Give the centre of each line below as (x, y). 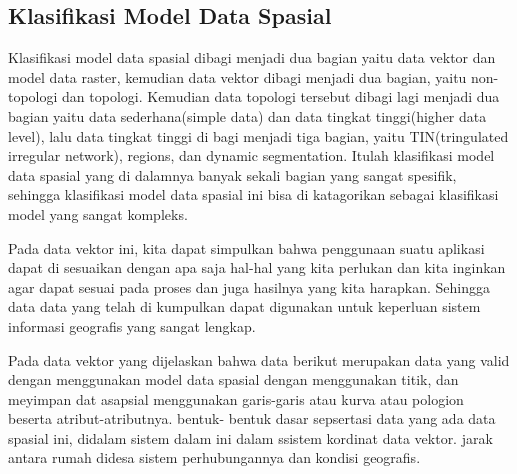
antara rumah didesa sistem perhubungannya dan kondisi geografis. (214, 457)
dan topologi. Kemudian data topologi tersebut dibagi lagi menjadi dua (281, 96)
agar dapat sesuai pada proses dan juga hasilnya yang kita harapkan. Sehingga (249, 286)
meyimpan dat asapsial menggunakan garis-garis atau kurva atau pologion (236, 398)
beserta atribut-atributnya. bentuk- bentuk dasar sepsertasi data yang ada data (252, 418)
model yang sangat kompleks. (98, 213)
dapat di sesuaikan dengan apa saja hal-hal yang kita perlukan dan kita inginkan (257, 267)
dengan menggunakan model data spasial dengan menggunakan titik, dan (233, 379)
